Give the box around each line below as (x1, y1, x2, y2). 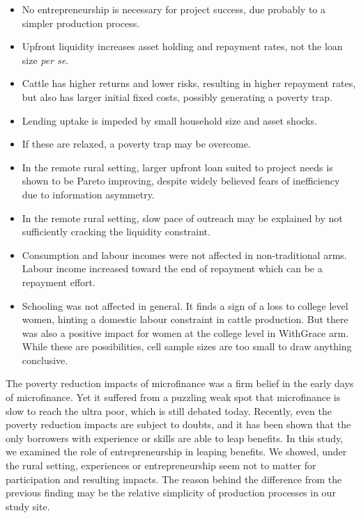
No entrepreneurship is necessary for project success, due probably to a (22, 2, 325, 16)
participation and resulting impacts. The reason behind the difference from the (6, 471, 342, 486)
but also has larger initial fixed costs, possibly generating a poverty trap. (22, 89, 332, 104)
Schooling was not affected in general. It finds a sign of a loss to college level (22, 298, 348, 313)
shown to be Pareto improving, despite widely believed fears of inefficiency (22, 173, 340, 188)
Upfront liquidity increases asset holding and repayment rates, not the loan (22, 39, 343, 54)
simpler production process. (22, 15, 140, 30)
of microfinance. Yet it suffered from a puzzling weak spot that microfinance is (6, 390, 341, 405)
